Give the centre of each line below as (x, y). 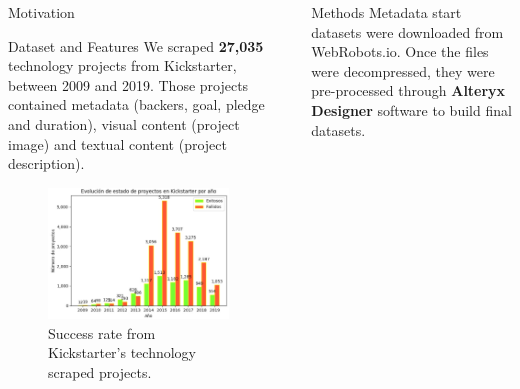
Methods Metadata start (386, 12)
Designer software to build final (411, 109)
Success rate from (102, 332)
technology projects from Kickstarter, (122, 65)
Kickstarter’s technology (122, 352)
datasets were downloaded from (407, 31)
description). (46, 163)
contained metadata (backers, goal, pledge (136, 104)
